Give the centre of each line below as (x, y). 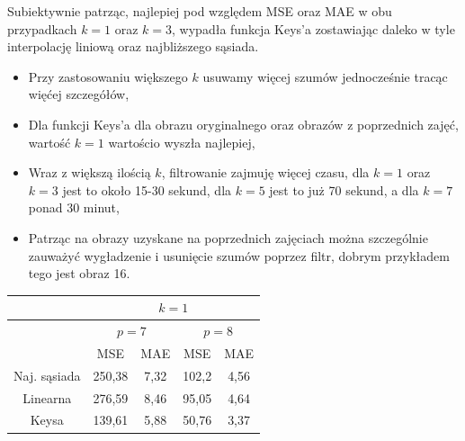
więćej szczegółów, (79, 94)
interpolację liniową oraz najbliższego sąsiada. (133, 46)
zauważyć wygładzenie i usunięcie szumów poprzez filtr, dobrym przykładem (239, 255)
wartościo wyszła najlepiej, (182, 142)
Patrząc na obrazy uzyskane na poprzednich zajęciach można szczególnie (228, 237)
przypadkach (42, 28)
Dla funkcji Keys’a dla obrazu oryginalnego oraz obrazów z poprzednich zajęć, (243, 124)
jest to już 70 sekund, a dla (344, 189)
